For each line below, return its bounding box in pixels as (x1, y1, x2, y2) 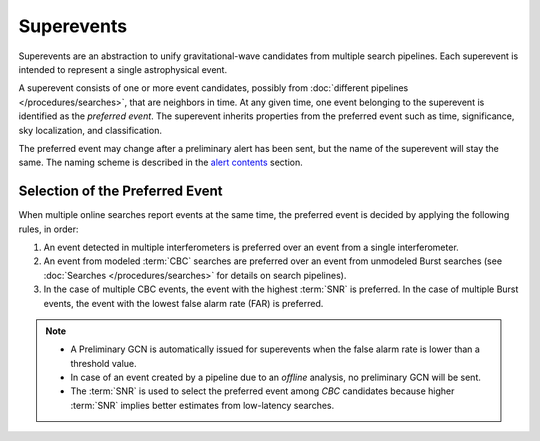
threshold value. (70, 357, 137, 369)
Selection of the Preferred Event (18, 183, 223, 200)
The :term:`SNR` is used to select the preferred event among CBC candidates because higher (70, 385, 455, 397)
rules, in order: (18, 223, 79, 235)
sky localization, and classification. (18, 124, 162, 136)
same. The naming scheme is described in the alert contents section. (18, 156, 304, 169)
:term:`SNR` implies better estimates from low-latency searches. (70, 399, 335, 411)
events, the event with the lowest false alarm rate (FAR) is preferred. (43, 297, 324, 309)
